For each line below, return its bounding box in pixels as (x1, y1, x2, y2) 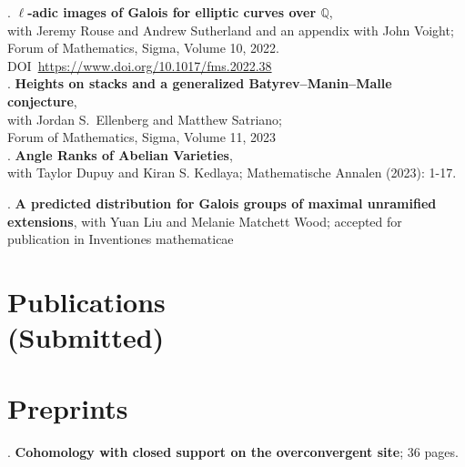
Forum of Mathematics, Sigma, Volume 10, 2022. (7, 38, 279, 57)
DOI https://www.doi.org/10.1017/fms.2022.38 (7, 56, 272, 75)
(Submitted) (7, 319, 165, 356)
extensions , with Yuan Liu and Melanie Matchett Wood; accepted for (7, 211, 402, 230)
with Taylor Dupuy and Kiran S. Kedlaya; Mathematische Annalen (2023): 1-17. (7, 163, 457, 182)
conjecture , (7, 91, 77, 110)
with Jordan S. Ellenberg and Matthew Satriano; (7, 109, 282, 128)
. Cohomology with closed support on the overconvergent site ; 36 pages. (7, 442, 459, 462)
